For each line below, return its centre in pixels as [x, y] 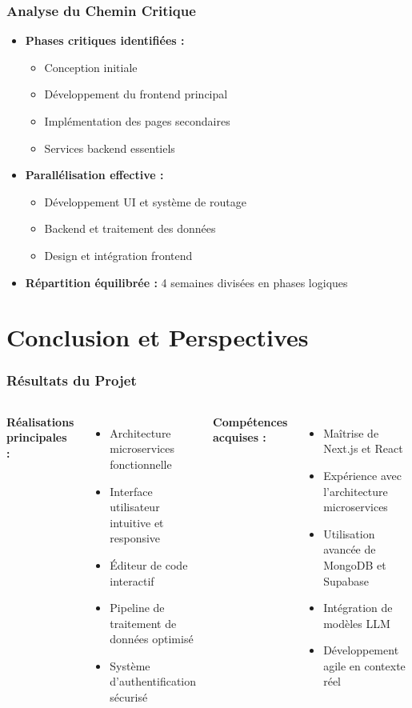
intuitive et [137, 522]
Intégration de [358, 608]
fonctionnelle [141, 464]
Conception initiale [91, 67]
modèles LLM [357, 623]
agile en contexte [364, 665]
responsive [135, 538]
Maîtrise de [351, 432]
